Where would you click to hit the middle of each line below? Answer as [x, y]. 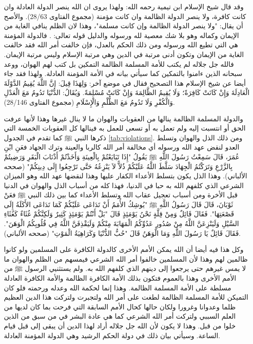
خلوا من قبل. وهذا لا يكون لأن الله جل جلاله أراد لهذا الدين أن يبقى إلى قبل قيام [120, 325]
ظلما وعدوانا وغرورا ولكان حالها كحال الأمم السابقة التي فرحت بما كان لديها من [120, 306]
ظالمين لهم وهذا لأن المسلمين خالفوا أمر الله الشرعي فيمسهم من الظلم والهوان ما [126, 258]
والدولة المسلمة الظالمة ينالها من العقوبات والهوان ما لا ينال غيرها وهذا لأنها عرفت [124, 118]
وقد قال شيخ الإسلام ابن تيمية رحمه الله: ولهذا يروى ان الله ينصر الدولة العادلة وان [124, 6]
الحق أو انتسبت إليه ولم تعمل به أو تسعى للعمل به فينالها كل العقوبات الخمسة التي [125, 128]
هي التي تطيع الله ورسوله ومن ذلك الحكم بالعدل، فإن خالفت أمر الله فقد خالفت [121, 45]
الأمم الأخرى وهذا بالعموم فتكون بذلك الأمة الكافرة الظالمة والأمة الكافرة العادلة [120, 278]
